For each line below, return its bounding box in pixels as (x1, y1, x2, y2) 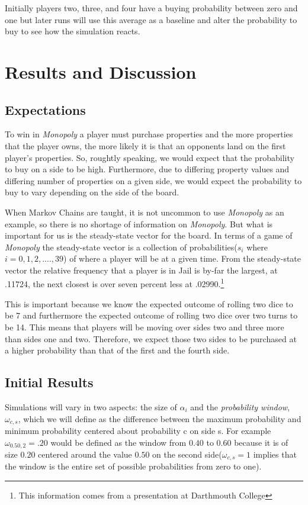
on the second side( (152, 448, 222, 460)
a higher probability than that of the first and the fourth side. (5, 344, 230, 356)
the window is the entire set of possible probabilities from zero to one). (5, 460, 262, 472)
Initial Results (5, 373, 94, 391)
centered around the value (38, 448, 132, 460)
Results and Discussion (5, 59, 197, 83)
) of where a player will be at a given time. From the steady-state (63, 252, 301, 265)
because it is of (234, 436, 288, 448)
